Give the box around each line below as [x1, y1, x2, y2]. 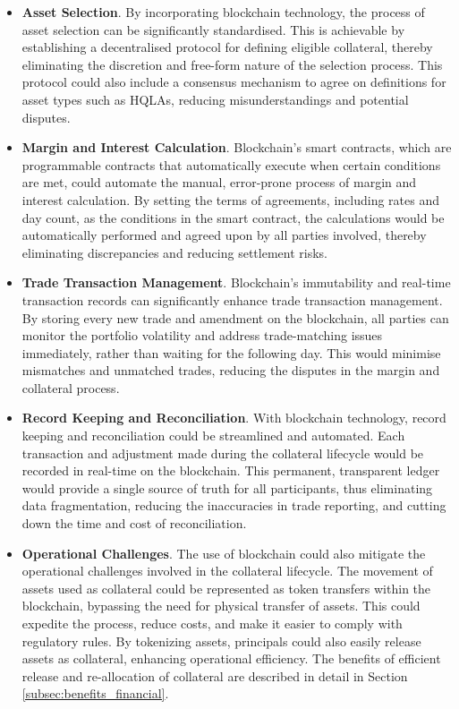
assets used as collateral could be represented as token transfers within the [21, 578, 431, 597]
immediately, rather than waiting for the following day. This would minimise [21, 343, 441, 362]
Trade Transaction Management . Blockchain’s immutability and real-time [21, 273, 451, 292]
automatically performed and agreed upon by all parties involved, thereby [21, 226, 427, 244]
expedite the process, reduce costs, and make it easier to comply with [21, 614, 403, 632]
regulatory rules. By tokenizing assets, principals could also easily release [21, 631, 421, 650]
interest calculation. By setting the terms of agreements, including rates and [21, 190, 440, 209]
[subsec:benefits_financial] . [21, 684, 169, 703]
